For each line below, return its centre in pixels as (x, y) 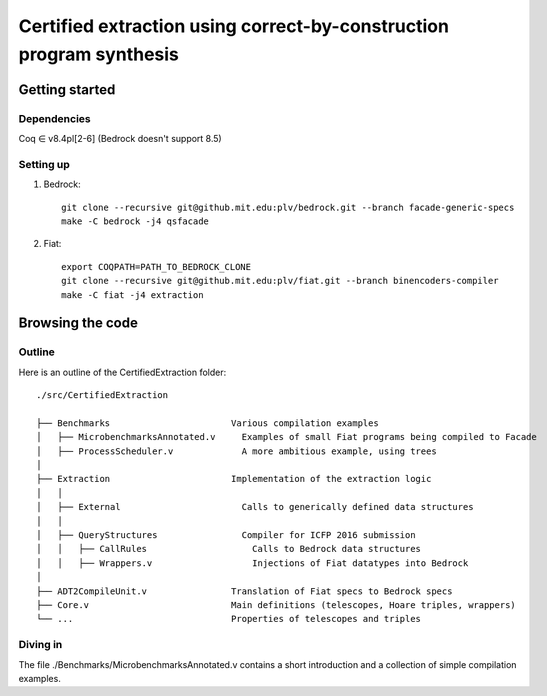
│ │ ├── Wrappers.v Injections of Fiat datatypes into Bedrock (252, 563)
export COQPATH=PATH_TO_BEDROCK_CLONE (156, 266)
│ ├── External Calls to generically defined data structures (255, 507)
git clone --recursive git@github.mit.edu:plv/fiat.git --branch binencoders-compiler (280, 281)
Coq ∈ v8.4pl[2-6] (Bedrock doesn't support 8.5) (120, 139)
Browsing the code (78, 323)
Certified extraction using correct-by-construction (234, 26)
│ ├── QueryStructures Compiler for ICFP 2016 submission (226, 535)
